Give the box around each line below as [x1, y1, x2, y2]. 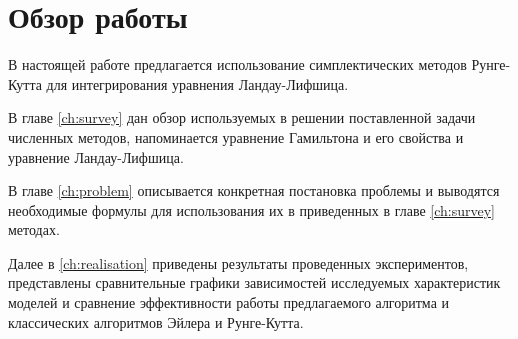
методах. [8, 219, 60, 240]
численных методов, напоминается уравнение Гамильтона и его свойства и [8, 126, 464, 147]
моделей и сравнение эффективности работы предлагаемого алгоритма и [8, 292, 449, 313]
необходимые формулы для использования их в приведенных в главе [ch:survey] [8, 199, 495, 220]
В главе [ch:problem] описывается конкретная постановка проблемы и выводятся [8, 180, 500, 201]
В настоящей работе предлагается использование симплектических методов [8, 54, 467, 75]
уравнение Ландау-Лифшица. [8, 146, 184, 167]
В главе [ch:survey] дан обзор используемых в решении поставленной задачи [8, 107, 476, 128]
